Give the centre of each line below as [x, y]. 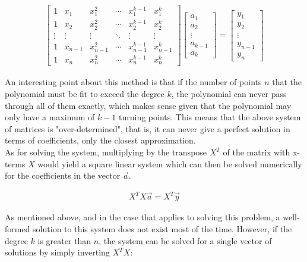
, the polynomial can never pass [229, 94]
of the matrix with [257, 152]
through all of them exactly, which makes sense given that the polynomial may [148, 105]
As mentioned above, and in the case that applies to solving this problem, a [143, 217]
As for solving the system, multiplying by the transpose [106, 152]
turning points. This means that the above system [210, 117]
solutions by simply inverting [57, 252]
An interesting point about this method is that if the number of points [133, 82]
